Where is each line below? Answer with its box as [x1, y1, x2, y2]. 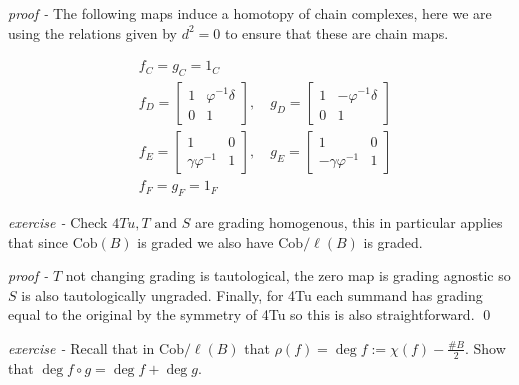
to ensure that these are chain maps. [224, 22, 449, 43]
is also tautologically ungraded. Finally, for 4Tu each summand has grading [21, 284, 483, 305]
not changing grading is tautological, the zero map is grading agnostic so [65, 265, 511, 286]
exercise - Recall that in [8, 337, 155, 358]
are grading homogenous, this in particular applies [194, 211, 503, 232]
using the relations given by [8, 22, 177, 43]
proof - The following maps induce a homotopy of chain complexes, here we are [8, 3, 492, 23]
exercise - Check [8, 211, 108, 232]
